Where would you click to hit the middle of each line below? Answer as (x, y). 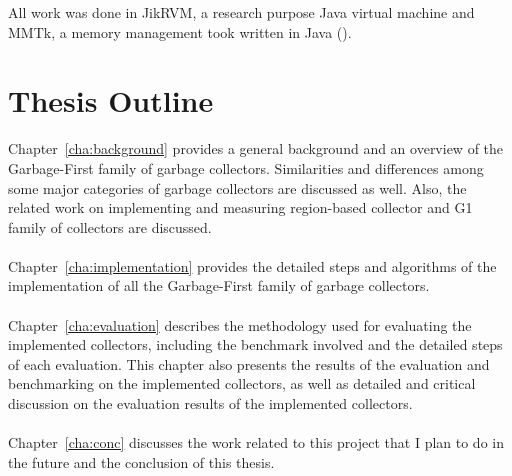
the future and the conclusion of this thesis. (141, 461)
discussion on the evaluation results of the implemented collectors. (210, 403)
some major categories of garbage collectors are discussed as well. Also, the (237, 187)
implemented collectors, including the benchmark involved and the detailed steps (255, 344)
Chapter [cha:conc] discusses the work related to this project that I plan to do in (256, 442)
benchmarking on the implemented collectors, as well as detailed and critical (242, 383)
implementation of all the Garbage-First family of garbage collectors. (219, 285)
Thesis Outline (111, 100)
